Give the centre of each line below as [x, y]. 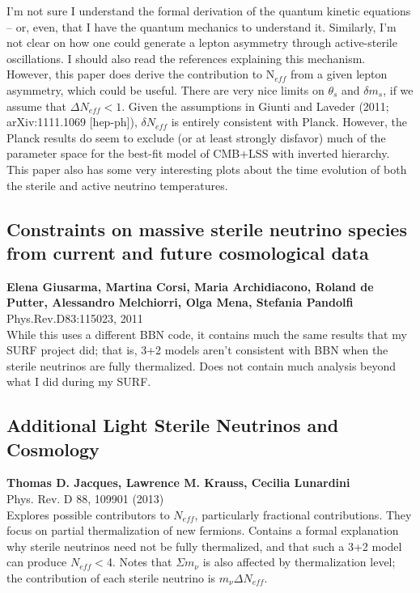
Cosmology [53, 449]
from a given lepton [339, 74]
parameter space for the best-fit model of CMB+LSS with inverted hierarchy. [198, 153]
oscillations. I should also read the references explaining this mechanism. [186, 58]
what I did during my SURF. [79, 381]
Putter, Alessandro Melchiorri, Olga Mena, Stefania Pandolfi [180, 302]
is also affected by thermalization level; [299, 562]
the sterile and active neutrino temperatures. [117, 185]
